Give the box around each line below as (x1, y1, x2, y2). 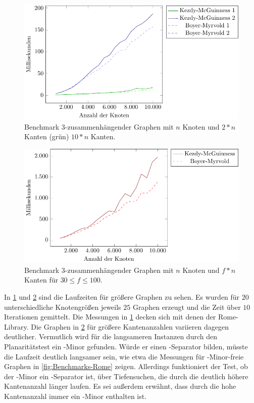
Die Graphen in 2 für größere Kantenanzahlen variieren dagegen (31, 321, 229, 332)
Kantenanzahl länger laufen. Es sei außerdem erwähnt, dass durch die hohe (4, 381, 236, 391)
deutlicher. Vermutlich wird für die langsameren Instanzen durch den (4, 331, 217, 342)
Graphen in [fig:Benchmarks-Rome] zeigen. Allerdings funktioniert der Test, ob (4, 361, 248, 372)
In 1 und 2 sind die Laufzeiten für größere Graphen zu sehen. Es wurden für (4, 292, 240, 302)
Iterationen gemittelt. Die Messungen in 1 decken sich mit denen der (4, 311, 216, 322)
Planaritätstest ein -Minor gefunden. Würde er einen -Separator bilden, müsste (4, 341, 248, 351)
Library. (4, 321, 29, 332)
